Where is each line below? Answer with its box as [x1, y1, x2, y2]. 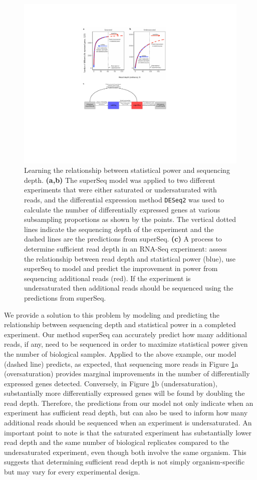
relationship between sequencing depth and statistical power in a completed [4, 319, 236, 330]
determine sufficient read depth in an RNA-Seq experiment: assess [24, 243, 227, 254]
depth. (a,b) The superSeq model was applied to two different [24, 174, 215, 185]
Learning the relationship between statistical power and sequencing [24, 165, 230, 175]
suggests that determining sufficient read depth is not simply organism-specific [4, 456, 245, 467]
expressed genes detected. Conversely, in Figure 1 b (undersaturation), [4, 378, 217, 388]
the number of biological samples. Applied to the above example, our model [4, 348, 236, 359]
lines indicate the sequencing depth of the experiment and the [24, 223, 214, 234]
